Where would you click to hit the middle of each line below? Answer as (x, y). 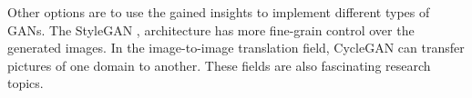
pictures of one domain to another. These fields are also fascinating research (219, 65)
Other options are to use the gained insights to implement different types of (219, 12)
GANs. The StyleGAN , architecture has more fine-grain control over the (211, 29)
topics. (26, 83)
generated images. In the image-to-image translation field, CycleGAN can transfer (236, 48)
